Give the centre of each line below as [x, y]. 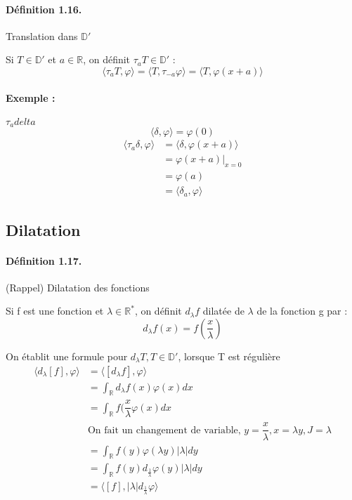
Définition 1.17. [44, 260]
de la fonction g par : [302, 311]
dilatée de [223, 311]
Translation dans [42, 35]
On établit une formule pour [67, 356]
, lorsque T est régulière [229, 356]
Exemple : [31, 97]
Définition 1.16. [44, 9]
